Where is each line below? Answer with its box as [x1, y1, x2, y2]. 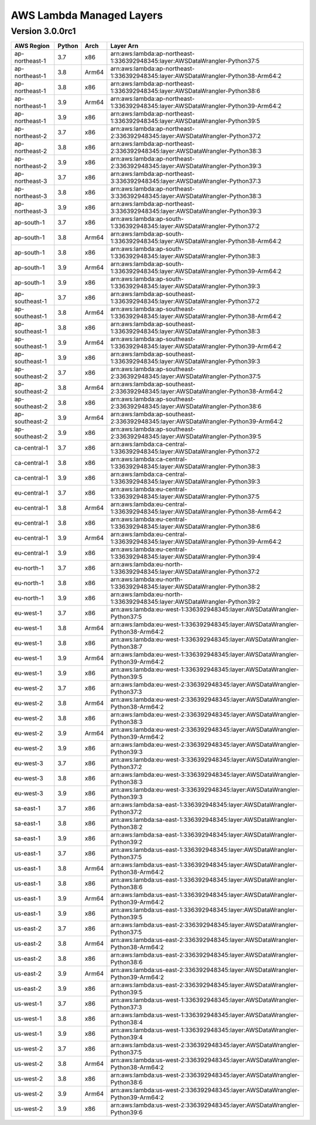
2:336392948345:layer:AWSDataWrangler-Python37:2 [110, 132, 262, 140]
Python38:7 [110, 643, 143, 651]
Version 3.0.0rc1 [11, 26, 76, 36]
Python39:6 [110, 1109, 143, 1117]
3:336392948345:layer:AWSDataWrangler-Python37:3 [110, 177, 262, 185]
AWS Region [14, 42, 50, 50]
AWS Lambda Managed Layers [11, 9, 163, 22]
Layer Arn [110, 42, 139, 50]
